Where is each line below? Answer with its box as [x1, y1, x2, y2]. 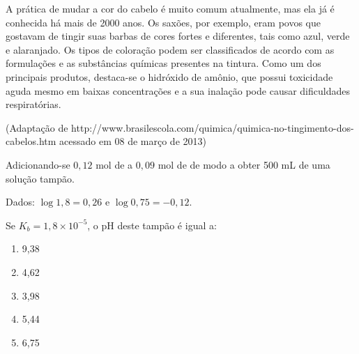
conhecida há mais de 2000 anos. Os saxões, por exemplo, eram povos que [6, 15, 321, 29]
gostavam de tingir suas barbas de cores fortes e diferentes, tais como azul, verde [6, 29, 350, 43]
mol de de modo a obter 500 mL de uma [158, 157, 330, 171]
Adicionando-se [6, 157, 70, 171]
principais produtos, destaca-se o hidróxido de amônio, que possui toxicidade [6, 69, 333, 84]
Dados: [6, 194, 35, 209]
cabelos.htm [6, 134, 56, 148]
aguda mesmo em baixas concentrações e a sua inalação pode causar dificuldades [6, 83, 350, 98]
